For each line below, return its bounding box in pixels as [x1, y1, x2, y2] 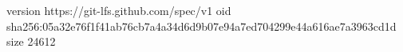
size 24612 [6, 33, 56, 50]
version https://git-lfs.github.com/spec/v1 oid [6, 2, 231, 18]
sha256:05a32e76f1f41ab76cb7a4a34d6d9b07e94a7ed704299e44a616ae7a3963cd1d [6, 17, 397, 34]
